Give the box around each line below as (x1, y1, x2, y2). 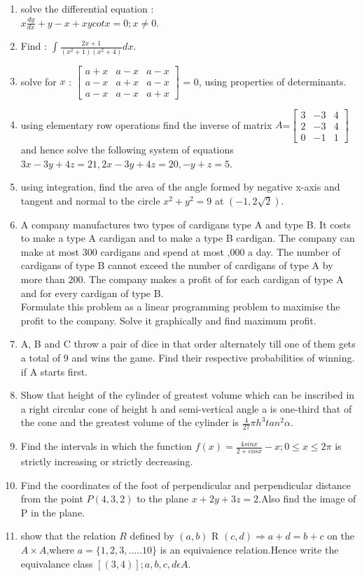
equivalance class (20, 556, 93, 570)
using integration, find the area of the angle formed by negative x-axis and (20, 179, 340, 194)
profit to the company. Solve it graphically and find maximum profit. (20, 313, 316, 327)
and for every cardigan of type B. (20, 285, 164, 300)
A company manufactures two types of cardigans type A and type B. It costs (20, 217, 351, 231)
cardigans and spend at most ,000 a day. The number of (100, 244, 340, 259)
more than (20, 272, 65, 287)
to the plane (137, 491, 189, 506)
